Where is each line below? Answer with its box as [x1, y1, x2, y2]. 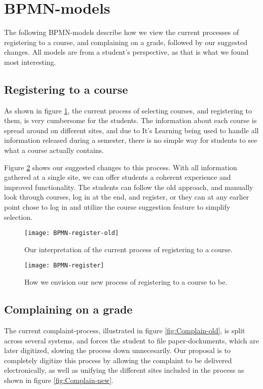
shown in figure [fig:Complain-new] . [4, 374, 114, 385]
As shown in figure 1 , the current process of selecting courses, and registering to [4, 105, 252, 115]
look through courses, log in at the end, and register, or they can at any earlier [4, 191, 249, 202]
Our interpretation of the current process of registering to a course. [24, 244, 233, 254]
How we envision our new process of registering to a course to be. [24, 277, 228, 287]
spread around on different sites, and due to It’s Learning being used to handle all [4, 125, 259, 135]
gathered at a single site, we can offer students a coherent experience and [4, 172, 231, 182]
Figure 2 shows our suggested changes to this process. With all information [4, 162, 237, 172]
